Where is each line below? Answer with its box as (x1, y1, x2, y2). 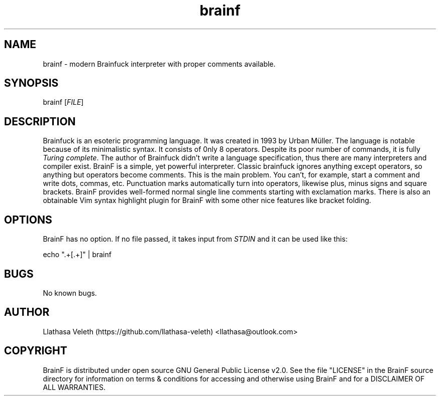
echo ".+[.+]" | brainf (43, 250, 112, 259)
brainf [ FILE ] (43, 98, 84, 107)
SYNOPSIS (4, 77, 59, 90)
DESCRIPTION (4, 115, 76, 128)
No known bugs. (43, 288, 97, 297)
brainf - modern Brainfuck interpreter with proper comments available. (43, 59, 276, 68)
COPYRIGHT (4, 344, 67, 357)
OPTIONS (4, 213, 52, 226)
